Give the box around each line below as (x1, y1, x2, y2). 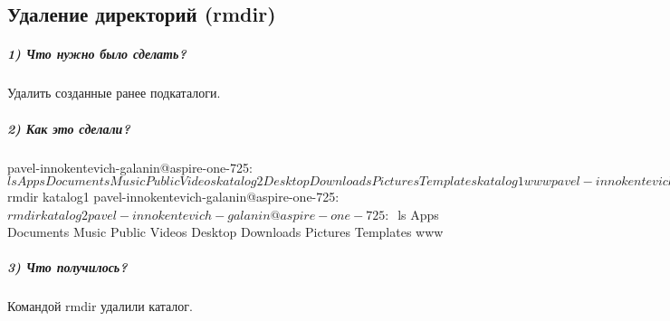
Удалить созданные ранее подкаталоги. (7, 83, 221, 102)
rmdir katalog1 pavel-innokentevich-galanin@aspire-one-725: (7, 187, 340, 206)
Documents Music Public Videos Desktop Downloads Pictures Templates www (7, 222, 444, 241)
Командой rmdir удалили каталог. (7, 297, 193, 316)
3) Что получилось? (7, 258, 128, 277)
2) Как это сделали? (7, 118, 130, 137)
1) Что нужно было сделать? (7, 44, 187, 63)
